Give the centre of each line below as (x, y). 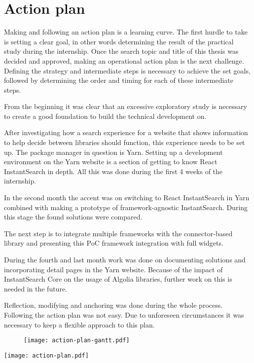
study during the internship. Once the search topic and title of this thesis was (121, 51)
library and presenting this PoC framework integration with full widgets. (114, 243)
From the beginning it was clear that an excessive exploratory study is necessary (126, 106)
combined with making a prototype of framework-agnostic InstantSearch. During (126, 207)
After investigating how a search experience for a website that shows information (126, 132)
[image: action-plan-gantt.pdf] (77, 341)
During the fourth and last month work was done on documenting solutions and (125, 259)
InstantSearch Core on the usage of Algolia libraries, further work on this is (118, 279)
